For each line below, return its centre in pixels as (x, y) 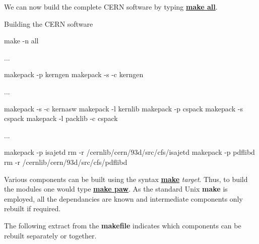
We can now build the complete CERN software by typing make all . (111, 7)
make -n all (21, 41)
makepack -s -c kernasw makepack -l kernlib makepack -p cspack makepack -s (123, 108)
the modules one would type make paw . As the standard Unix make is (116, 189)
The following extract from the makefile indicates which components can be (123, 225)
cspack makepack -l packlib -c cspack (61, 118)
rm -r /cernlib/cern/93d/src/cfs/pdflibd (66, 162)
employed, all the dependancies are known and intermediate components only (123, 198)
